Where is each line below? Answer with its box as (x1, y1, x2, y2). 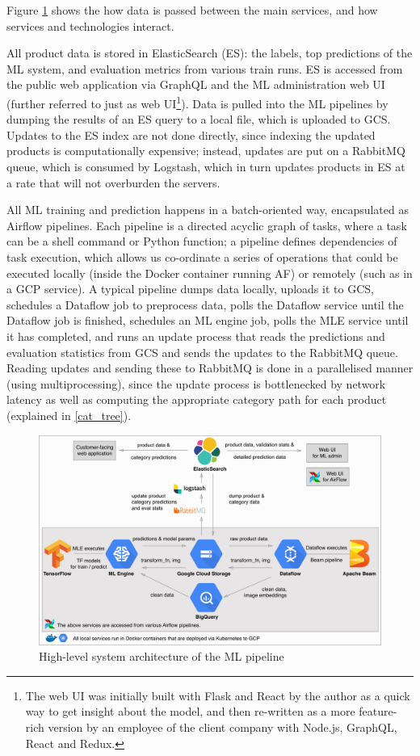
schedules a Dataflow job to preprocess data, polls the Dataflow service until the (6, 296, 404, 313)
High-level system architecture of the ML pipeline (39, 648, 284, 665)
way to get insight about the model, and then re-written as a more (25, 703, 355, 720)
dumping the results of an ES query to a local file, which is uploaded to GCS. (6, 111, 391, 128)
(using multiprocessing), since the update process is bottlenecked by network (6, 375, 386, 392)
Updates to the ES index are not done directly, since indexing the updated (6, 126, 376, 143)
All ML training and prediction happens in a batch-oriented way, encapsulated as (6, 201, 409, 218)
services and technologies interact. (6, 17, 174, 34)
